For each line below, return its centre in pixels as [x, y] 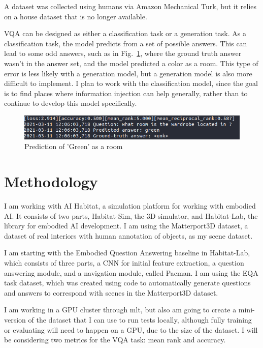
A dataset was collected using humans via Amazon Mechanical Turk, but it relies [130, 6]
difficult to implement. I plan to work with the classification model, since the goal [131, 83]
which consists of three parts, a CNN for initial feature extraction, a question [124, 263]
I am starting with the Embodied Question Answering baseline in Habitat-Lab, [127, 253]
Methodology [51, 181]
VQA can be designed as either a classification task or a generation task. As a [125, 33]
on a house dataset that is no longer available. [76, 16]
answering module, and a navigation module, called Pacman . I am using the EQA [131, 272]
